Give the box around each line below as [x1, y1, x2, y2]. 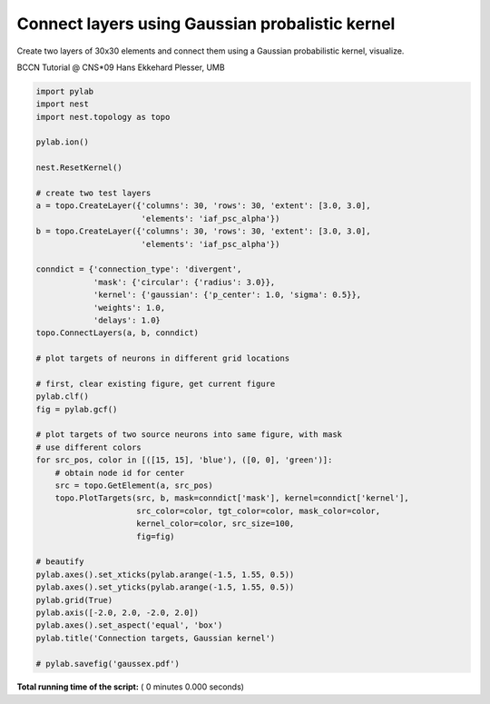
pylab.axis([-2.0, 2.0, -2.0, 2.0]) [35, 607, 200, 618]
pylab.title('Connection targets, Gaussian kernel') [35, 632, 276, 643]
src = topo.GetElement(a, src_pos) [54, 481, 213, 491]
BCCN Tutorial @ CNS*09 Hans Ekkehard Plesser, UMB [16, 62, 226, 73]
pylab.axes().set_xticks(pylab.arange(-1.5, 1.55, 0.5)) [35, 569, 295, 580]
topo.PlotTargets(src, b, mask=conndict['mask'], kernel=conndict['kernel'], [54, 493, 410, 503]
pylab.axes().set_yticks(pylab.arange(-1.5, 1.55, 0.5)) [35, 582, 295, 592]
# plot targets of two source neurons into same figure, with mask [35, 430, 343, 440]
